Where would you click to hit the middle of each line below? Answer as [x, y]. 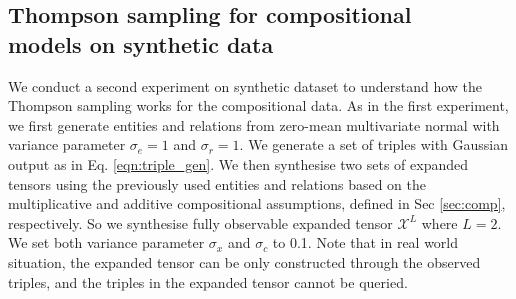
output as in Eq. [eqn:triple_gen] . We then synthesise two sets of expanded [238, 163]
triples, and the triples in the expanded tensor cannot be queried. [208, 281]
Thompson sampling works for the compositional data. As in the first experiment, [258, 105]
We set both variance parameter [106, 242]
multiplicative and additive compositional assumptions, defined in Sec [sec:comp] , [257, 203]
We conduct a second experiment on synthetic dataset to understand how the [245, 85]
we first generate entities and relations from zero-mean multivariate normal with [254, 124]
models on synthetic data [141, 43]
